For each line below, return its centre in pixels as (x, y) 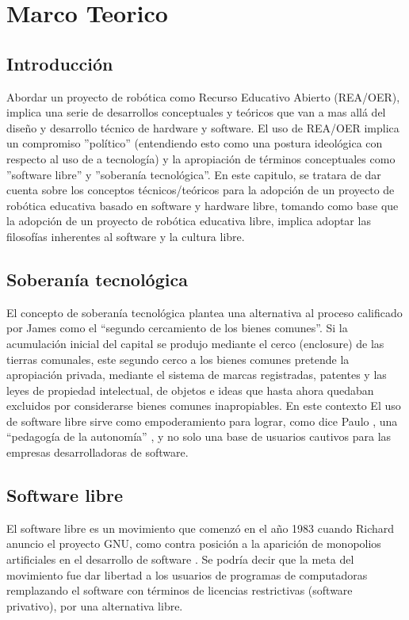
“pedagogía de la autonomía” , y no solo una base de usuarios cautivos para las (199, 436)
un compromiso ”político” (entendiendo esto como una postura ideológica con (195, 143)
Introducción (60, 63)
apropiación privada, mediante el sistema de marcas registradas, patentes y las (197, 375)
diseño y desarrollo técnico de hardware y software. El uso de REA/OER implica (203, 127)
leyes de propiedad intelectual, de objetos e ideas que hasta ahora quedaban (190, 390)
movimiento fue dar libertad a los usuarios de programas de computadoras (187, 574)
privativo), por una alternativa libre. (95, 605)
